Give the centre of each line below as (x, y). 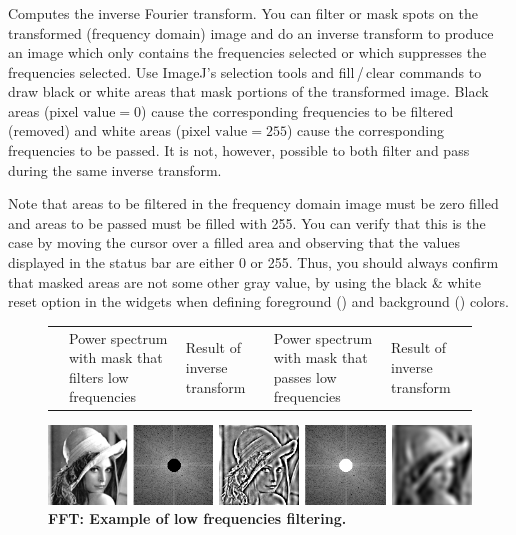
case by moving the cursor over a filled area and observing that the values (234, 242)
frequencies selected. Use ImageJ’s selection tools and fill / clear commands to (245, 71)
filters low (99, 376)
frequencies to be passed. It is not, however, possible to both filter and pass (239, 150)
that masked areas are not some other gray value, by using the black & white (244, 281)
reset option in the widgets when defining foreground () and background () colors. (258, 301)
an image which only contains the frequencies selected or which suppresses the (247, 52)
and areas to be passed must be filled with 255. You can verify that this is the (247, 222)
